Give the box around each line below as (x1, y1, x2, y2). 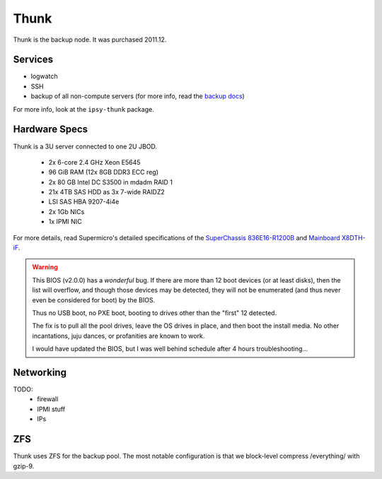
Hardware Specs (13, 124, 88, 136)
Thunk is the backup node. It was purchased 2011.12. (13, 35, 167, 44)
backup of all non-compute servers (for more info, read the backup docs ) (30, 92, 245, 100)
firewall (37, 395, 59, 403)
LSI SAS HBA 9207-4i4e (48, 198, 120, 206)
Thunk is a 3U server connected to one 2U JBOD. (13, 142, 158, 150)
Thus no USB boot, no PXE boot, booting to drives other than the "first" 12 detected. (32, 309, 277, 317)
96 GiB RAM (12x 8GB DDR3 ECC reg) (48, 168, 159, 177)
